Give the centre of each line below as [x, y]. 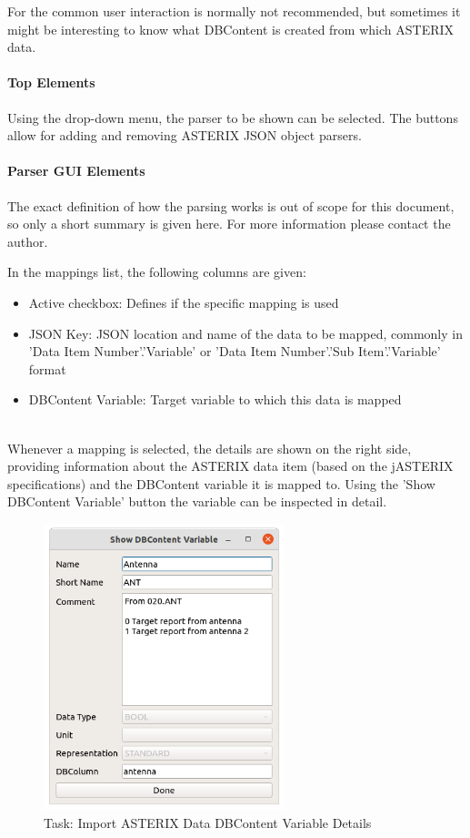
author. [28, 241]
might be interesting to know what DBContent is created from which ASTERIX [231, 29]
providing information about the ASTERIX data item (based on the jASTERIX [230, 466]
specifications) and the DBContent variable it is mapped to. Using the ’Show [221, 483]
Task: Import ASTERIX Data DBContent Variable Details [208, 822]
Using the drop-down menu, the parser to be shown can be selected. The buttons [233, 117]
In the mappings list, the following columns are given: [157, 272]
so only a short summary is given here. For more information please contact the [229, 224]
